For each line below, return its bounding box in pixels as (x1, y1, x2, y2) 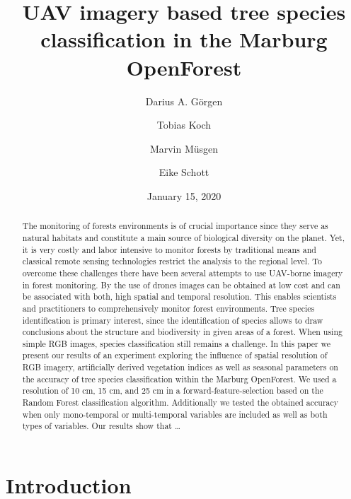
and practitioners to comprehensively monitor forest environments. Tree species (22, 302, 315, 314)
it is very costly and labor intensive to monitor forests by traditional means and (22, 243, 316, 255)
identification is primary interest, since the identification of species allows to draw (22, 314, 323, 326)
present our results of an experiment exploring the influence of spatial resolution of (22, 349, 328, 361)
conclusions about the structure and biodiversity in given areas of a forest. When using (22, 326, 343, 338)
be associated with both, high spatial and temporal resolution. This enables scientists (22, 290, 337, 303)
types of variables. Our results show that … (22, 420, 180, 432)
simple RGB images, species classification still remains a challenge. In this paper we (22, 337, 331, 349)
